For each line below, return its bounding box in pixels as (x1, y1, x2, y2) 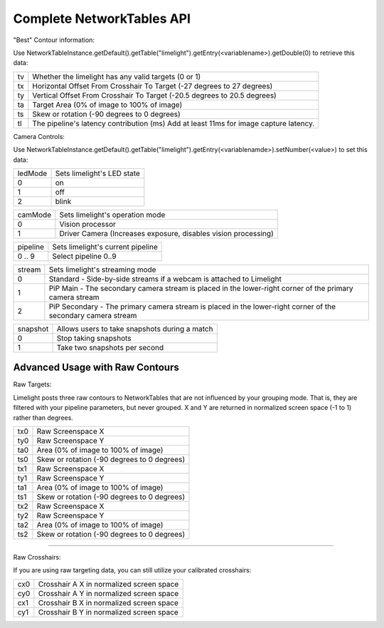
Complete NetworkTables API (13, 11, 191, 26)
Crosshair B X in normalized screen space (38, 597, 179, 607)
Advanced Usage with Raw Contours (13, 361, 179, 374)
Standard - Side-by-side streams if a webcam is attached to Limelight (48, 274, 282, 284)
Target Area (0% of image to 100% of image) (32, 100, 183, 110)
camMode (17, 210, 52, 220)
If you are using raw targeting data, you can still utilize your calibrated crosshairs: (13, 566, 252, 575)
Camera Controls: (13, 132, 65, 140)
